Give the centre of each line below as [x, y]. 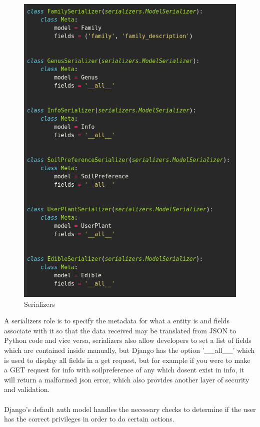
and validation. [27, 389]
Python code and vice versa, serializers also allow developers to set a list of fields [128, 340]
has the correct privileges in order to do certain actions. [89, 419]
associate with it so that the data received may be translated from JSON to [120, 330]
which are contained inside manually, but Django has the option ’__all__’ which [129, 350]
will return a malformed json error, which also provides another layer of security [127, 379]
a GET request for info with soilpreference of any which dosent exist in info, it [124, 370]
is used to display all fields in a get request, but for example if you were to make [127, 360]
